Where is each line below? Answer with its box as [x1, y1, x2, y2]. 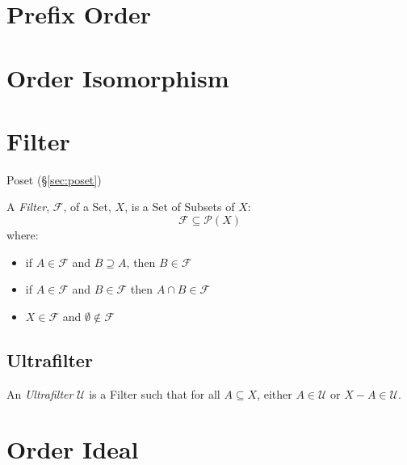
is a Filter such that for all [89, 385, 220, 402]
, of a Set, [63, 198, 111, 215]
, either [257, 385, 292, 402]
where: [6, 226, 39, 243]
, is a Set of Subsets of [124, 198, 235, 215]
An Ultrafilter [6, 385, 73, 402]
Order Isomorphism [6, 61, 229, 94]
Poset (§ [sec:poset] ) [6, 171, 102, 188]
